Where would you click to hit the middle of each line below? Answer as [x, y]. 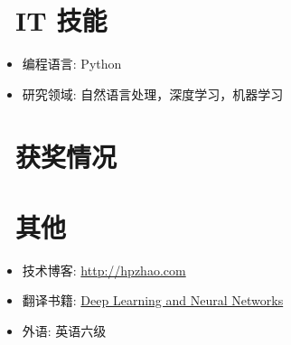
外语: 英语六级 [64, 331]
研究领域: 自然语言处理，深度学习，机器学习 [153, 93]
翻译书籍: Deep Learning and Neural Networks [153, 300]
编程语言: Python [72, 64]
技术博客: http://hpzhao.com [104, 270]
